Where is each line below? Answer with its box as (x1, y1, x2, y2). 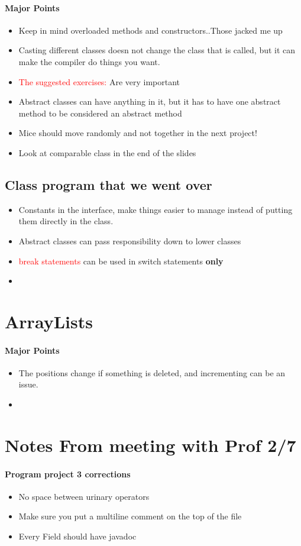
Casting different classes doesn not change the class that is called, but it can (18, 44, 296, 56)
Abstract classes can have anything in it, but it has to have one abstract (18, 95, 281, 108)
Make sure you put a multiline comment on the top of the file (18, 510, 242, 522)
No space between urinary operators (18, 490, 150, 502)
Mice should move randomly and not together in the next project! (18, 127, 257, 139)
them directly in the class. (18, 215, 114, 227)
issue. (18, 378, 38, 390)
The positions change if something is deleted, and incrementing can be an (18, 366, 286, 379)
